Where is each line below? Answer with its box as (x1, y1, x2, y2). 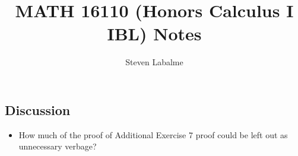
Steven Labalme (125, 56, 183, 68)
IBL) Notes (107, 21, 202, 46)
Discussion (5, 100, 71, 119)
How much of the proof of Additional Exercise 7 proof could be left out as (18, 128, 288, 141)
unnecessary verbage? (18, 140, 97, 152)
